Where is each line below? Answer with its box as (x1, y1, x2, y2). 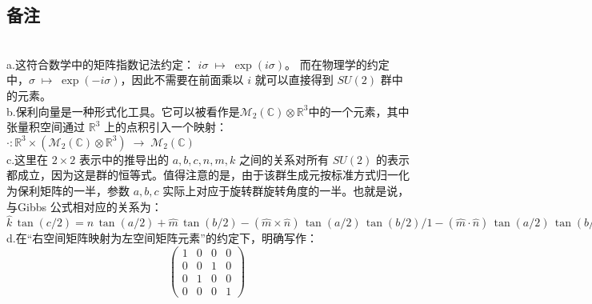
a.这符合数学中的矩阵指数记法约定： (6, 55, 194, 72)
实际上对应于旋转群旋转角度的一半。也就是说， (162, 182, 410, 198)
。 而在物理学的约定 (285, 55, 390, 72)
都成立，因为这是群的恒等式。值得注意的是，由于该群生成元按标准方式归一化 (6, 166, 410, 183)
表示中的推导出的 (79, 150, 170, 167)
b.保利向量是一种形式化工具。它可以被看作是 (6, 102, 240, 119)
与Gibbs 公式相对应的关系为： (6, 198, 162, 214)
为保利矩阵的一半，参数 (6, 182, 130, 198)
